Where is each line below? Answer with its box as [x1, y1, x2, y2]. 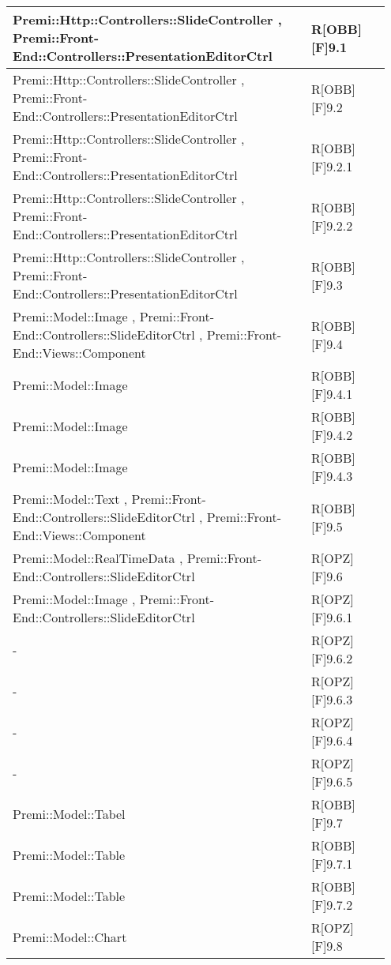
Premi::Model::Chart [13, 927, 127, 946]
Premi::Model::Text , [13, 490, 128, 508]
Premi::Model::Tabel [13, 804, 126, 823]
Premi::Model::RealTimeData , [13, 549, 183, 567]
